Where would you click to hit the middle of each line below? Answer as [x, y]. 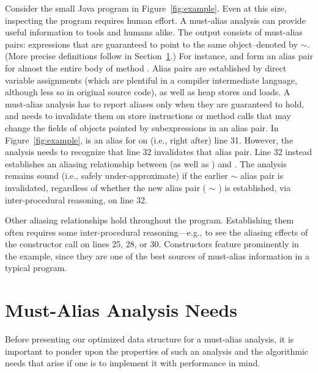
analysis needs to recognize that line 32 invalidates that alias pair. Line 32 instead [158, 152]
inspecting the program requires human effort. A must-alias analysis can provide [155, 20]
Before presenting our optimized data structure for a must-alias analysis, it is [150, 339]
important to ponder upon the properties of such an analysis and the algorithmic [157, 351]
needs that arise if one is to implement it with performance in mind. [133, 363]
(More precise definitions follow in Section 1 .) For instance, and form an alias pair [159, 56]
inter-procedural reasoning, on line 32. [76, 199]
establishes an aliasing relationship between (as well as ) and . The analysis [146, 163]
